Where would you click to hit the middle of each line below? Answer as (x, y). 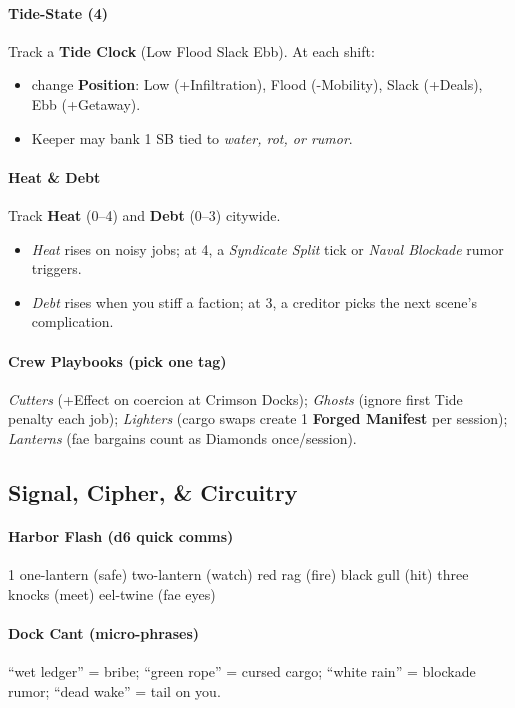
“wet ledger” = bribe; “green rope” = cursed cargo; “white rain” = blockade (242, 671)
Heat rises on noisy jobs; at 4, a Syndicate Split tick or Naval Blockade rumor (267, 248)
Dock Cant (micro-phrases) (104, 632)
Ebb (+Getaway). (86, 103)
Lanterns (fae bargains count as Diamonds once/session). (182, 437)
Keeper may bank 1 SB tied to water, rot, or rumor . (192, 137)
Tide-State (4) (58, 12)
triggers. (56, 268)
